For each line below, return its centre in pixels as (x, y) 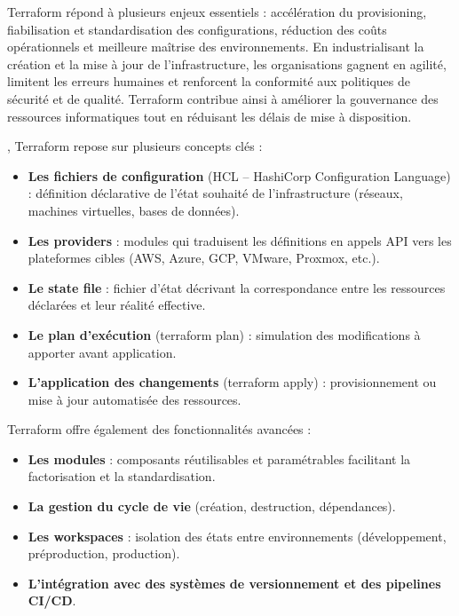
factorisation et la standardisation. (122, 476)
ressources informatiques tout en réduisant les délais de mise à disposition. (210, 116)
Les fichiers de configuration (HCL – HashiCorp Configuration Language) (239, 175)
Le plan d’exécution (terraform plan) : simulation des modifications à (224, 334)
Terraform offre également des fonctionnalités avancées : (159, 429)
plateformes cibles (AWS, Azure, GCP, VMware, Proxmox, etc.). (204, 258)
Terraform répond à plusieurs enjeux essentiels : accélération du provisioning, (217, 12)
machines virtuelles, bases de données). (134, 210)
